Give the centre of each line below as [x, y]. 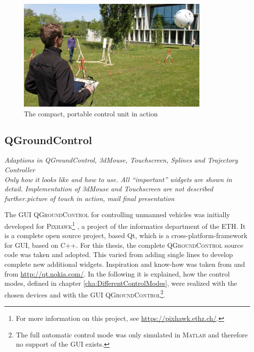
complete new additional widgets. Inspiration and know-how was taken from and [125, 264]
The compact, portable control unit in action [91, 113]
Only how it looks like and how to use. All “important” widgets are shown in [118, 179]
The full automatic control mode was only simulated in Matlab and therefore [132, 334]
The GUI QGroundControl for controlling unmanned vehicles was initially [117, 214]
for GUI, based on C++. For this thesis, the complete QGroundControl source [124, 245]
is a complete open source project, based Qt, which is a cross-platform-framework [126, 235]
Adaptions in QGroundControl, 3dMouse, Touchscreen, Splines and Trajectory [121, 160]
